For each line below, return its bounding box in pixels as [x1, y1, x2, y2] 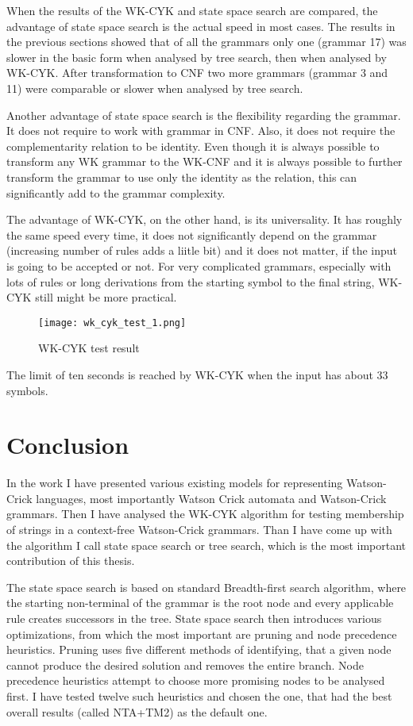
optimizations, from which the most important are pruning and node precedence [6, 625, 397, 642]
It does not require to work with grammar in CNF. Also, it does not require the [6, 122, 396, 139]
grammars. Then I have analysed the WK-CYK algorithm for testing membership [6, 505, 404, 522]
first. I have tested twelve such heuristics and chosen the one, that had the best [6, 687, 392, 704]
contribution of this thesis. [6, 552, 135, 569]
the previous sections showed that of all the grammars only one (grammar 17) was [6, 33, 407, 50]
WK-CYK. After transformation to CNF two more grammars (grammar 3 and [6, 64, 388, 81]
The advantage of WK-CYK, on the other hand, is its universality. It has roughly [6, 211, 403, 228]
